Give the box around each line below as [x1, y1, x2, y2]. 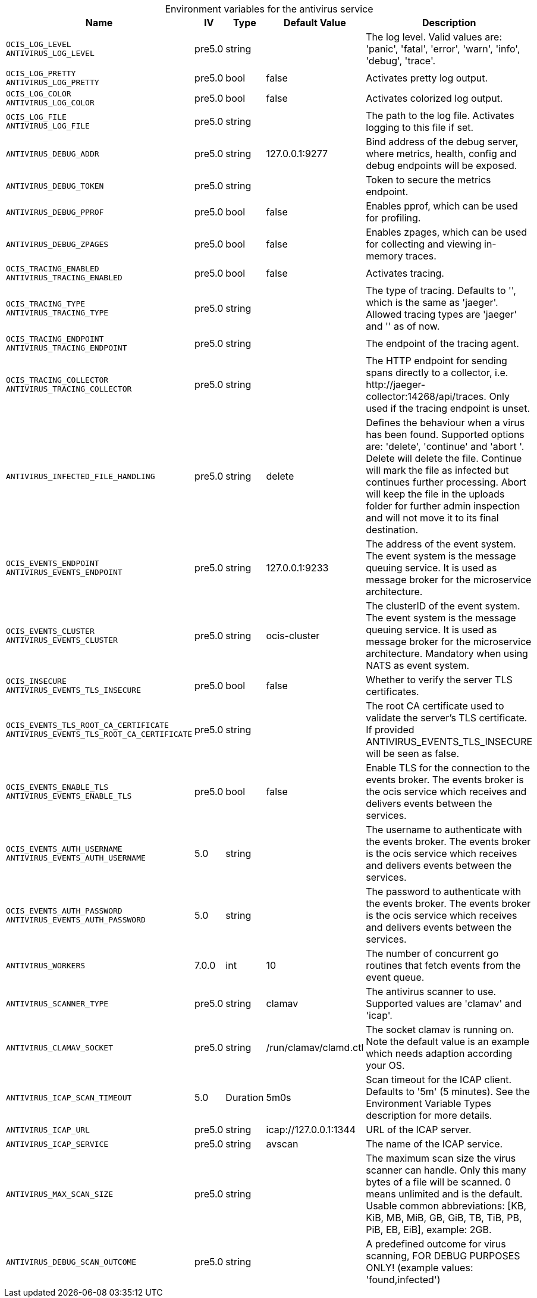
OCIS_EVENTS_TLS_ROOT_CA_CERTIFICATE [6, 721, 169, 730]
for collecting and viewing [366, 238, 482, 250]
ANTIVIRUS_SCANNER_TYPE [6, 999, 109, 1008]
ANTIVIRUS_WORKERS [6, 961, 86, 970]
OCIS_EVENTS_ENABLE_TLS [6, 783, 109, 792]
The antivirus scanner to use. [366, 986, 497, 997]
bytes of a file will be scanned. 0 [366, 1176, 511, 1188]
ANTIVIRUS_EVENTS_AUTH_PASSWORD [6, 915, 146, 924]
